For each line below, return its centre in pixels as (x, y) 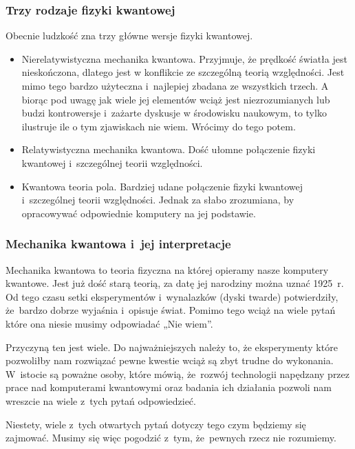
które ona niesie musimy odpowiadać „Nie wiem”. (109, 323)
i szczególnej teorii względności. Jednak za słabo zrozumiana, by (158, 200)
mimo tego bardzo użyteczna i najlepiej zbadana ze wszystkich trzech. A (175, 86)
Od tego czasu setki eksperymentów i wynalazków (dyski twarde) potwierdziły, (172, 296)
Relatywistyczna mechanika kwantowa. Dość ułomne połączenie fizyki (169, 149)
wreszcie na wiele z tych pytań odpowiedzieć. (101, 400)
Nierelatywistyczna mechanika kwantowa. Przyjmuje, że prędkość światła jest (184, 58)
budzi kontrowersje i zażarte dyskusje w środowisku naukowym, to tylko (174, 113)
